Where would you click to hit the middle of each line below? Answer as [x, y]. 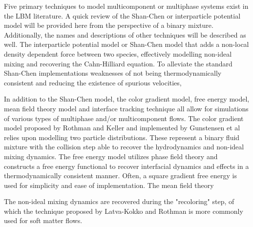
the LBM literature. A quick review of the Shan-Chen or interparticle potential [122, 15]
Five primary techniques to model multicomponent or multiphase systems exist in [126, 6]
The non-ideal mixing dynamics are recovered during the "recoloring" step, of [119, 201]
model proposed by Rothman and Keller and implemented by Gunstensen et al [122, 128]
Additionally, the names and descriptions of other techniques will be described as [125, 34]
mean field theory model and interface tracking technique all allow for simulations [126, 108]
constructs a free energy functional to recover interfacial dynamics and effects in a [126, 166]
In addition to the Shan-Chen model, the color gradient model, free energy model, [127, 99]
